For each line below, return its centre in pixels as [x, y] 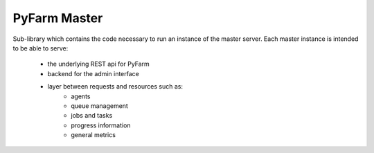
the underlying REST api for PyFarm [99, 64]
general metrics [93, 135]
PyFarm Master [58, 18]
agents [81, 96]
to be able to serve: [41, 48]
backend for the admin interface [93, 73]
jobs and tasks [92, 116]
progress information [101, 125]
